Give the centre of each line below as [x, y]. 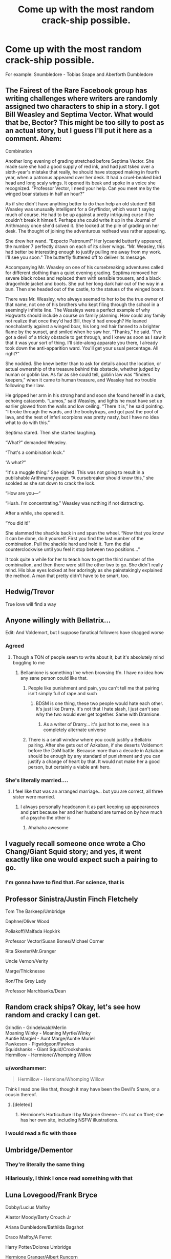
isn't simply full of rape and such [62, 693]
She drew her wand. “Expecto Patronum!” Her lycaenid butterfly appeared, [84, 241]
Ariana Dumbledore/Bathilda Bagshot [44, 1227]
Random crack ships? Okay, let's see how [73, 1007]
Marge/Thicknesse [25, 971]
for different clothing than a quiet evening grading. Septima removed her [82, 273]
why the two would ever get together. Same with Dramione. [98, 714]
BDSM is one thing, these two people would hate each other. [100, 703]
